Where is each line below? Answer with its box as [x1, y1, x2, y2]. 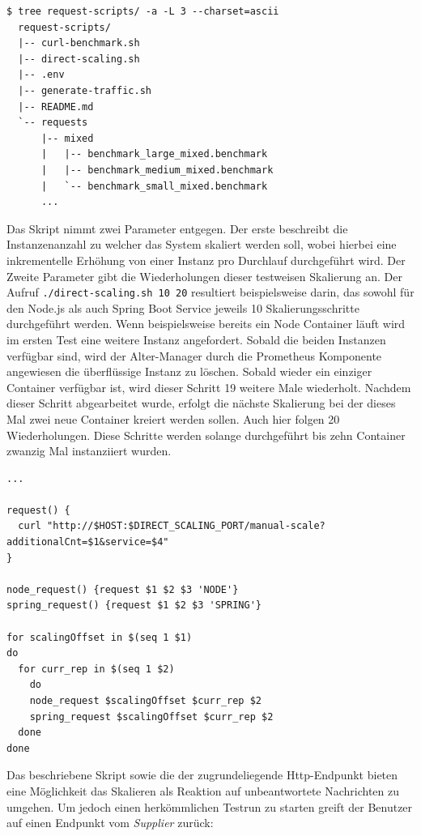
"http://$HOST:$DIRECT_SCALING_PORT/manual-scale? [47, 520, 325, 532]
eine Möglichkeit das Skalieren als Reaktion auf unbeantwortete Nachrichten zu [6, 782, 400, 799]
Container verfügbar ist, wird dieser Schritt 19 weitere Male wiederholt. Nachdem [6, 378, 411, 395]
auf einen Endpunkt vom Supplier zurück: [6, 814, 214, 831]
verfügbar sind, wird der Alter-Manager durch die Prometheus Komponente [6, 347, 382, 364]
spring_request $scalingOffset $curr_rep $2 [29, 710, 274, 723]
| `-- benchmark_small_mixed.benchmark [40, 180, 268, 192]
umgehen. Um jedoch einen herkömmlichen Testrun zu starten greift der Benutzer [6, 798, 413, 815]
